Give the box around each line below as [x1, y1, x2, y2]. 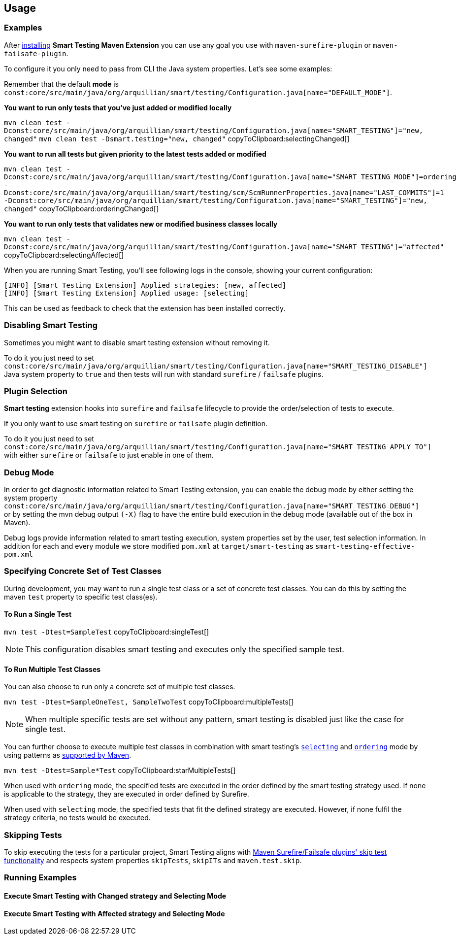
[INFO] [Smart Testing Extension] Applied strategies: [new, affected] [4, 281, 287, 289]
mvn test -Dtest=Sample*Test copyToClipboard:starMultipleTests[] [4, 766, 236, 775]
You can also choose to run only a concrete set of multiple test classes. [4, 682, 235, 691]
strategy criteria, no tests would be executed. [4, 813, 151, 822]
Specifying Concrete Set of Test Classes [4, 566, 162, 576]
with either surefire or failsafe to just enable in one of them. [4, 451, 214, 460]
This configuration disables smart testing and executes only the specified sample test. [25, 644, 344, 655]
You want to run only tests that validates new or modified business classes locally [4, 219, 278, 228]
